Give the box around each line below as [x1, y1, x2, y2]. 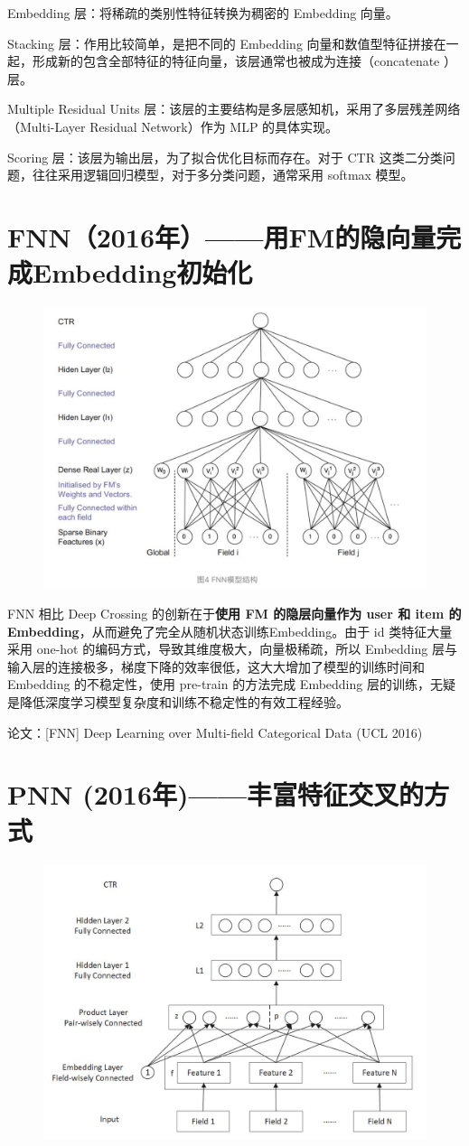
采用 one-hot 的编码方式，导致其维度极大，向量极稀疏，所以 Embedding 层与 [7, 639, 457, 658]
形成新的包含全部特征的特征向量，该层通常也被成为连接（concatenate [32, 51, 440, 70]
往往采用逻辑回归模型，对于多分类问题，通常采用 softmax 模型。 [32, 165, 414, 184]
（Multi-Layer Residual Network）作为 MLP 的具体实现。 [7, 116, 339, 135]
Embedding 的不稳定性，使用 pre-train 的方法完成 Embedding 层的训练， [7, 675, 430, 694]
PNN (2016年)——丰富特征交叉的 [7, 776, 424, 813]
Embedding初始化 [33, 254, 253, 291]
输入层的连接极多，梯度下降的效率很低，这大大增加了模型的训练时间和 [7, 657, 425, 675]
